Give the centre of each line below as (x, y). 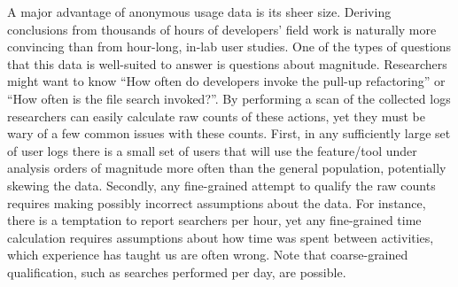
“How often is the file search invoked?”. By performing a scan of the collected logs (229, 98)
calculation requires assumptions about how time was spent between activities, (221, 237)
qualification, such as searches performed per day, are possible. (177, 271)
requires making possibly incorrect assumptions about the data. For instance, (217, 202)
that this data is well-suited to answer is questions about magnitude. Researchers (227, 63)
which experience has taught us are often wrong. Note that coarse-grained (208, 255)
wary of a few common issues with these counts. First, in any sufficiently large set (229, 133)
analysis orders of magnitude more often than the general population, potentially (227, 168)
